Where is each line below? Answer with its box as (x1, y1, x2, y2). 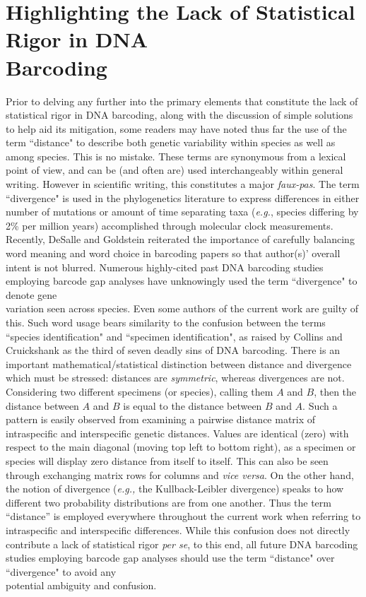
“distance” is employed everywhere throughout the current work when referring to (6, 509, 361, 524)
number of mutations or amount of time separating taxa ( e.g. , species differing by (6, 204, 359, 219)
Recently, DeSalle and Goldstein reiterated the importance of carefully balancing (6, 232, 355, 247)
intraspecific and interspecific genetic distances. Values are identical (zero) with (6, 425, 349, 440)
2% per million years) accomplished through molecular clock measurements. (6, 218, 333, 232)
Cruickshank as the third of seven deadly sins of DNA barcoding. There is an (6, 343, 340, 357)
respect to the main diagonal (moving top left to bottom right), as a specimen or (6, 439, 356, 454)
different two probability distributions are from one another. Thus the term (6, 495, 331, 509)
